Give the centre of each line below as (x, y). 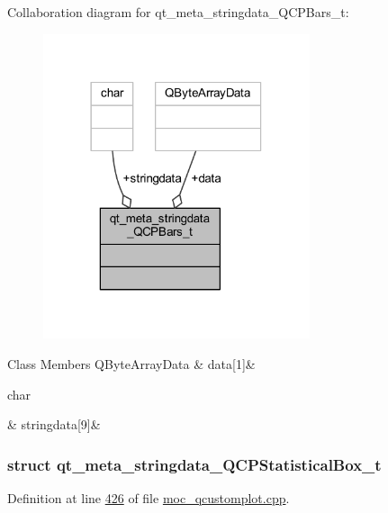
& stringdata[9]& (54, 424)
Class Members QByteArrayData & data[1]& (131, 364)
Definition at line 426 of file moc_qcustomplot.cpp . (149, 498)
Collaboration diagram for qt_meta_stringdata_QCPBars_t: (178, 12)
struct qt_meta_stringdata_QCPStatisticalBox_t (194, 464)
